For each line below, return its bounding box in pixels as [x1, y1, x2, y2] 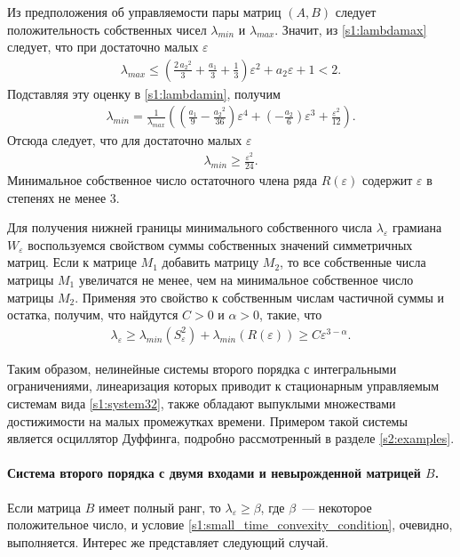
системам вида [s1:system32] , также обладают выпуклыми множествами [7, 393, 396, 412]
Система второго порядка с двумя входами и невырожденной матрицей [7, 464, 421, 482]
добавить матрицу [162, 253, 259, 271]
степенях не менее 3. [7, 188, 120, 206]
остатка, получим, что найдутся [7, 305, 178, 324]
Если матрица [7, 497, 82, 516]
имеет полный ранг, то [98, 497, 221, 516]
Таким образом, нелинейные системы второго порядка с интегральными [7, 359, 397, 377]
